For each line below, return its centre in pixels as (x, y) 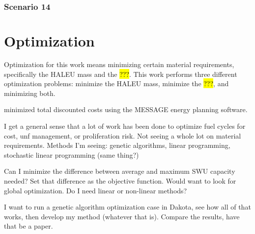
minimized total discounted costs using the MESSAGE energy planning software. (126, 109)
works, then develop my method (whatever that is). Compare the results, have (122, 216)
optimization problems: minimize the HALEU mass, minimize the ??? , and (116, 83)
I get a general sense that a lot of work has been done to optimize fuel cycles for (125, 126)
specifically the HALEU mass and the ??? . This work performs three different (121, 74)
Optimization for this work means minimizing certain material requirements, (119, 64)
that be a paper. (28, 226)
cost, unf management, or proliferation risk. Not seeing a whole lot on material (123, 135)
